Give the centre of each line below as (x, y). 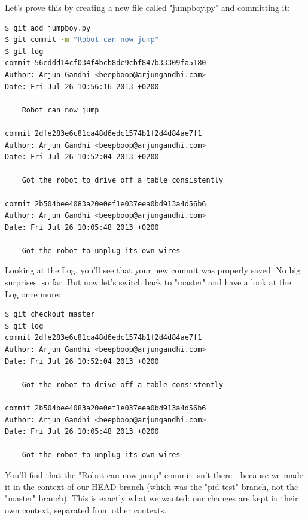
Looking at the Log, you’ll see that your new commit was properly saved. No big (153, 270)
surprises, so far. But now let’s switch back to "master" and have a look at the (148, 282)
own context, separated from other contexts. (86, 510)
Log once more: (33, 294)
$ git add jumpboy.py (48, 28)
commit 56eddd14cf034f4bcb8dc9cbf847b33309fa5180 (106, 63)
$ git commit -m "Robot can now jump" (82, 40)
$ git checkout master (50, 314)
